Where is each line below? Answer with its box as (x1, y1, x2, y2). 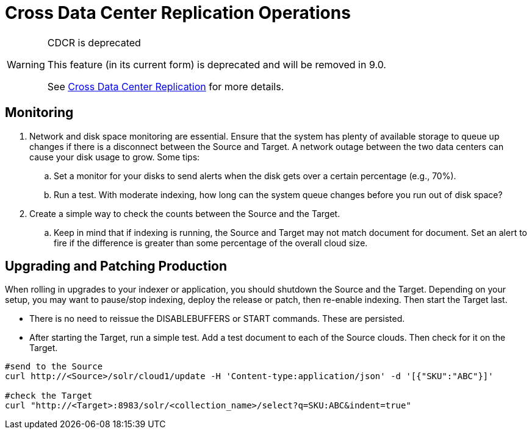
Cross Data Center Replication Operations (5, 2, 351, 23)
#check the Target (5, 391, 93, 401)
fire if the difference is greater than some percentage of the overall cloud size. (54, 237, 368, 248)
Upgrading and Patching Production (5, 258, 228, 274)
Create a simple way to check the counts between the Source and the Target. (29, 208, 340, 219)
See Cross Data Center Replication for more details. (47, 80, 284, 93)
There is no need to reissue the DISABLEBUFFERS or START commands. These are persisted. (29, 313, 405, 324)
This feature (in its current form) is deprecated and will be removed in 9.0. (47, 58, 386, 71)
